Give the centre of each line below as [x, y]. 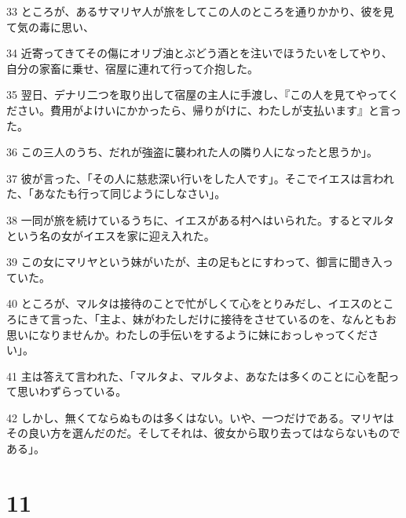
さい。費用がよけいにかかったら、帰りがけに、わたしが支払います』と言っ [209, 109]
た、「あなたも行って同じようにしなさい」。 [116, 193]
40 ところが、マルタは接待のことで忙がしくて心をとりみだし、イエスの [189, 303]
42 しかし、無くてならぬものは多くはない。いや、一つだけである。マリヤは [200, 417]
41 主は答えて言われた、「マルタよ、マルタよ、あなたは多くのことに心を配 [198, 376]
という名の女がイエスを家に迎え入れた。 [111, 235]
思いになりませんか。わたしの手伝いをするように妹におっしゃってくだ [187, 334]
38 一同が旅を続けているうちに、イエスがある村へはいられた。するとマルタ [201, 219]
